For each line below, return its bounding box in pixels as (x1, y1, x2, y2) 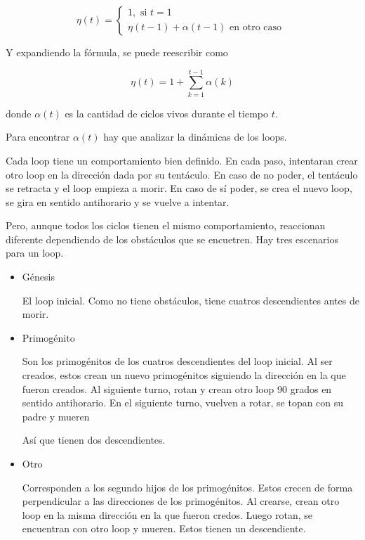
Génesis (22, 269, 55, 284)
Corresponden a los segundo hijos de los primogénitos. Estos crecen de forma (22, 480, 353, 494)
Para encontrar (6, 129, 70, 144)
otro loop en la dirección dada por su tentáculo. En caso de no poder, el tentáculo (6, 167, 358, 181)
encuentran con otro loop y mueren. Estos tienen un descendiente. (22, 521, 306, 536)
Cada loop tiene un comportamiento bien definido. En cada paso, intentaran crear (6, 153, 358, 167)
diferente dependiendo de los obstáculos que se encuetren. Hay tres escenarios (6, 231, 338, 246)
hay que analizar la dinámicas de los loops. (103, 129, 287, 144)
